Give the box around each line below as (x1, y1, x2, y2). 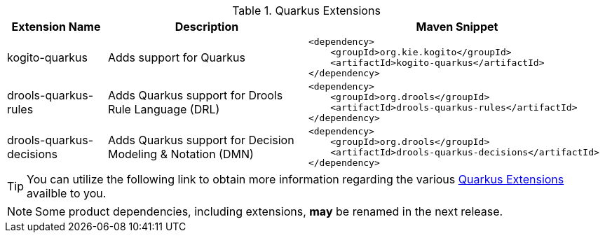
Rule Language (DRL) (107, 102, 220, 116)
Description (175, 20, 239, 34)
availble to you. (27, 186, 107, 200)
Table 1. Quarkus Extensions (232, 3, 381, 17)
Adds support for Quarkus (107, 50, 245, 64)
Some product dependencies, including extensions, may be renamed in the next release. (35, 204, 503, 218)
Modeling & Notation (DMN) (107, 147, 254, 161)
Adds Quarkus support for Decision (107, 133, 294, 147)
